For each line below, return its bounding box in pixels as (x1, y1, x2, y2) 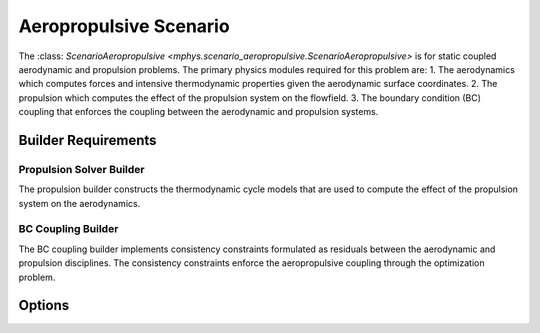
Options (18, 297, 70, 314)
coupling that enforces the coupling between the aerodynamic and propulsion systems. (18, 106, 379, 118)
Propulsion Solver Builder (18, 162, 145, 176)
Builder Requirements (18, 131, 157, 149)
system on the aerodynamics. (18, 197, 141, 209)
